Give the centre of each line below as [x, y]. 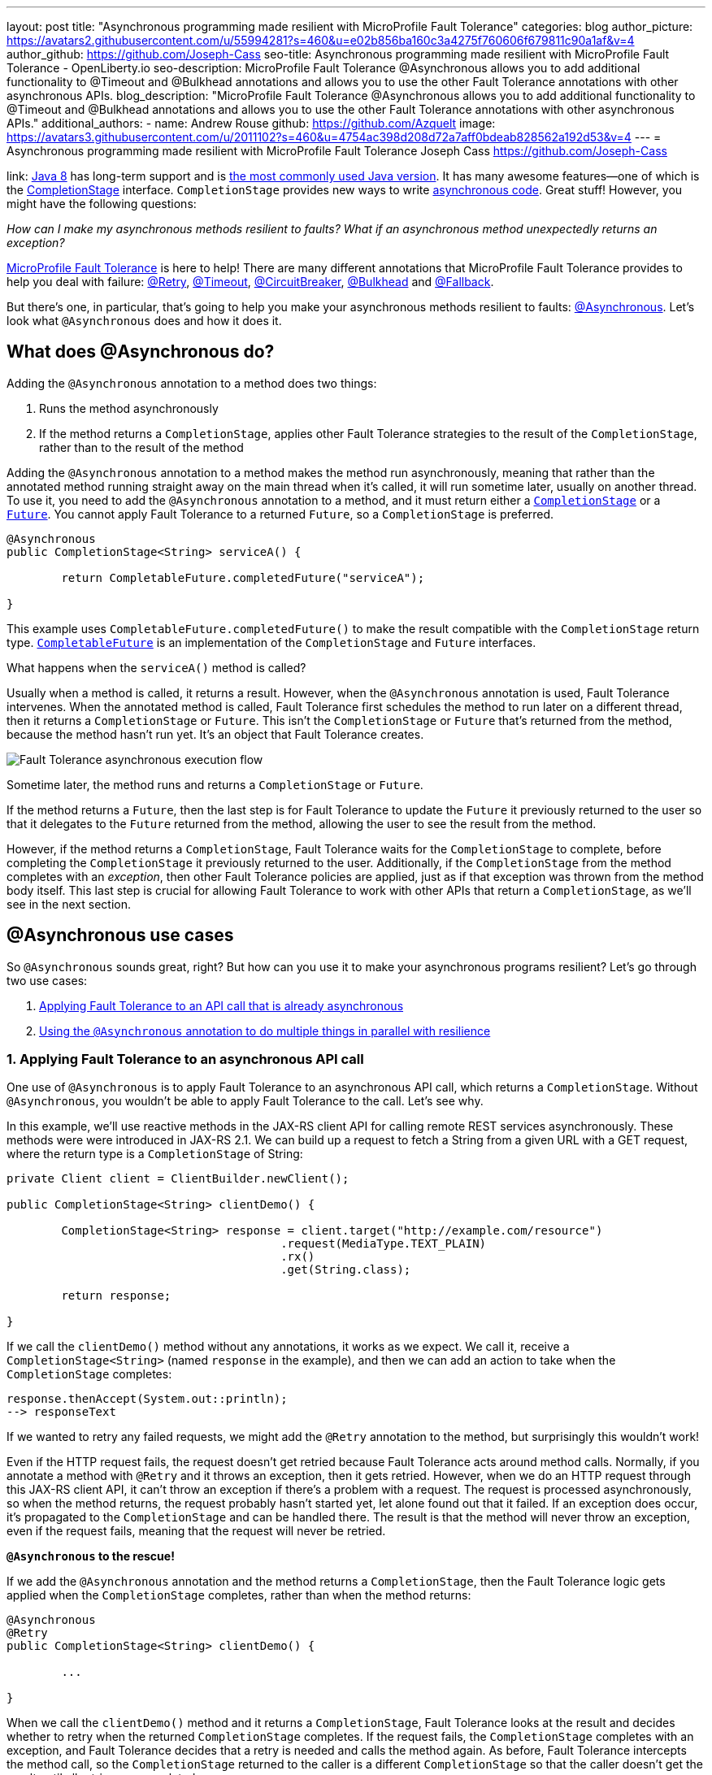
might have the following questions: [102, 204]
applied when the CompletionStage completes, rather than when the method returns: [239, 1595]
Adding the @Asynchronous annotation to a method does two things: [192, 383]
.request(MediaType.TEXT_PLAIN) [384, 1244]
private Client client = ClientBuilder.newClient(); [178, 1179]
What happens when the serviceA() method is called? [156, 667]
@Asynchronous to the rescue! [91, 1556]
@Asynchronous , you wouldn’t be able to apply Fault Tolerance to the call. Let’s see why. [245, 1101]
